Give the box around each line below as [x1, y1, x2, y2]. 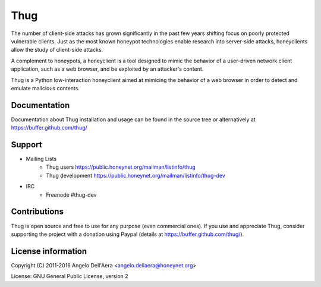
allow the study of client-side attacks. [11, 46, 103, 53]
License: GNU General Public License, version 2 [11, 273, 128, 280]
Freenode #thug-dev [46, 191, 97, 198]
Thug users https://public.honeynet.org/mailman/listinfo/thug [46, 163, 196, 171]
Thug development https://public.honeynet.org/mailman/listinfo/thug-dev [46, 172, 225, 179]
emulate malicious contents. [11, 84, 80, 92]
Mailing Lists [26, 155, 57, 163]
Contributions [11, 207, 64, 217]
